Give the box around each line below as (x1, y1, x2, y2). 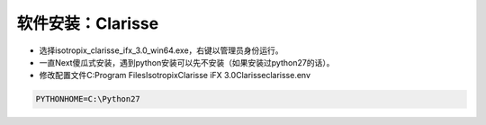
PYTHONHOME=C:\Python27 (35, 94, 141, 104)
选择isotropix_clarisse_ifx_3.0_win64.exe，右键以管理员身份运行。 (39, 45, 283, 56)
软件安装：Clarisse (16, 13, 159, 33)
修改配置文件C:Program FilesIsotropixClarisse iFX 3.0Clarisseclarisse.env (39, 70, 310, 81)
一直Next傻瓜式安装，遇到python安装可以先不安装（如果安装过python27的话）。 (39, 57, 335, 67)
